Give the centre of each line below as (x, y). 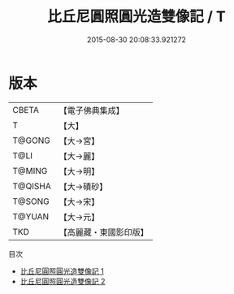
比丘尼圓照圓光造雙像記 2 (63, 281)
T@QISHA (32, 186)
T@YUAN (31, 216)
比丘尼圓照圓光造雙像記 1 (62, 271)
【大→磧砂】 (83, 186)
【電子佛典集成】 (91, 110)
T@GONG (31, 141)
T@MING (30, 171)
